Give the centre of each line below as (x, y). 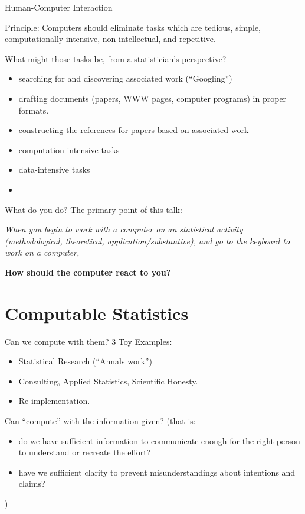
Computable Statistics (97, 313)
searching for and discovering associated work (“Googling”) (125, 78)
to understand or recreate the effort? (85, 452)
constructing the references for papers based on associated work (134, 130)
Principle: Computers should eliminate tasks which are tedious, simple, (133, 27)
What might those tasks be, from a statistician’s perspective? (116, 58)
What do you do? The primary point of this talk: (94, 209)
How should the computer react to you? (88, 272)
